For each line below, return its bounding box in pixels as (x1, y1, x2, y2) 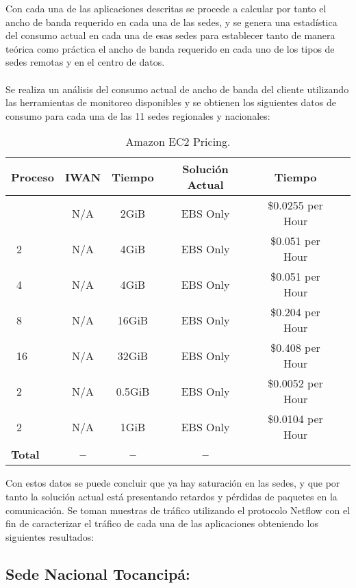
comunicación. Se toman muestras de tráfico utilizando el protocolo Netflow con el (5, 502, 351, 517)
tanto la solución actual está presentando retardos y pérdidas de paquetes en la (5, 489, 338, 503)
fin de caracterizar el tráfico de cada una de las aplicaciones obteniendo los (5, 516, 318, 531)
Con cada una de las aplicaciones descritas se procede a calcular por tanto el (5, 1, 327, 15)
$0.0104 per (268, 411, 323, 427)
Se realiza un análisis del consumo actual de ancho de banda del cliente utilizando (5, 81, 349, 96)
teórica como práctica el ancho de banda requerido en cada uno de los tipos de (5, 41, 335, 55)
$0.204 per (270, 304, 320, 320)
